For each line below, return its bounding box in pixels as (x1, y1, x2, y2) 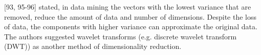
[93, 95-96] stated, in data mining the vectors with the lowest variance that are (4, 2, 251, 12)
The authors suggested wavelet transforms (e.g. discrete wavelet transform (4, 31, 237, 41)
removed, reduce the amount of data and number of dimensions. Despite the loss (4, 11, 257, 22)
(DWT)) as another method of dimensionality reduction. (4, 41, 182, 51)
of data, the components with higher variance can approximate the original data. (4, 21, 257, 32)
